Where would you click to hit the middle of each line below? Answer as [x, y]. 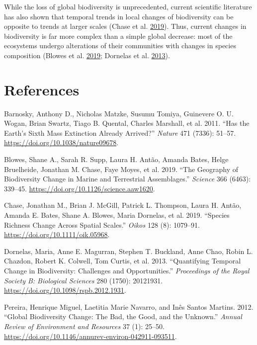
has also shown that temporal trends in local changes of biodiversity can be [119, 16]
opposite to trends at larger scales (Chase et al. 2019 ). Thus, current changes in [125, 26]
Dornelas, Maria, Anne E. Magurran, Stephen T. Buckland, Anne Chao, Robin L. [128, 251]
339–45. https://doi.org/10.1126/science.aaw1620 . [80, 188]
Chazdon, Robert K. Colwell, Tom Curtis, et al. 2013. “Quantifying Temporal [123, 261]
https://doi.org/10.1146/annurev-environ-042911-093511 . [90, 336]
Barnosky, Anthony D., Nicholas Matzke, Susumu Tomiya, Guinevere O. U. [119, 113]
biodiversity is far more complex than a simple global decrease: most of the [118, 36]
